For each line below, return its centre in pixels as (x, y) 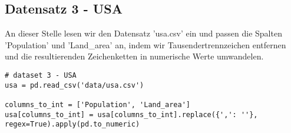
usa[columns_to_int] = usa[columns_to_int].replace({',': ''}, (131, 114)
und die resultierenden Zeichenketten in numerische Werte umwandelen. (134, 56)
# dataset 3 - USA (41, 75)
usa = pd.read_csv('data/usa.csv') (75, 85)
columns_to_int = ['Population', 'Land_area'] (97, 104)
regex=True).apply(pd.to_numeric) (72, 124)
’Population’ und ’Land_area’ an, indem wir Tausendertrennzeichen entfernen (145, 44)
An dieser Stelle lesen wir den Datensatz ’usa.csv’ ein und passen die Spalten (143, 33)
